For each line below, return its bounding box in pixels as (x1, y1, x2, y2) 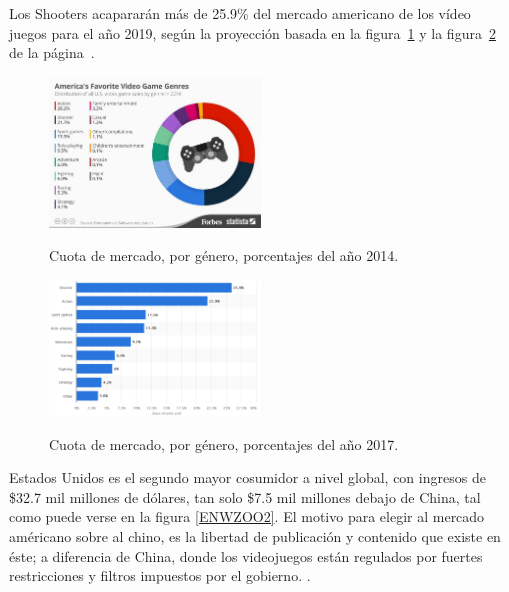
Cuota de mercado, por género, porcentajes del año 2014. (49, 245, 399, 266)
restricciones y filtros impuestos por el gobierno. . (9, 565, 311, 586)
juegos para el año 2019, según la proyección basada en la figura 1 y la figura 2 (9, 22, 496, 43)
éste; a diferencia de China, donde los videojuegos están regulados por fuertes (9, 545, 483, 566)
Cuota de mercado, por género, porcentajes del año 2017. (49, 433, 399, 454)
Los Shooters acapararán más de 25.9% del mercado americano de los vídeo (9, 3, 471, 23)
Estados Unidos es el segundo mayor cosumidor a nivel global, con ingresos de (9, 467, 486, 488)
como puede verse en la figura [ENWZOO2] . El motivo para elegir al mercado (9, 506, 485, 527)
